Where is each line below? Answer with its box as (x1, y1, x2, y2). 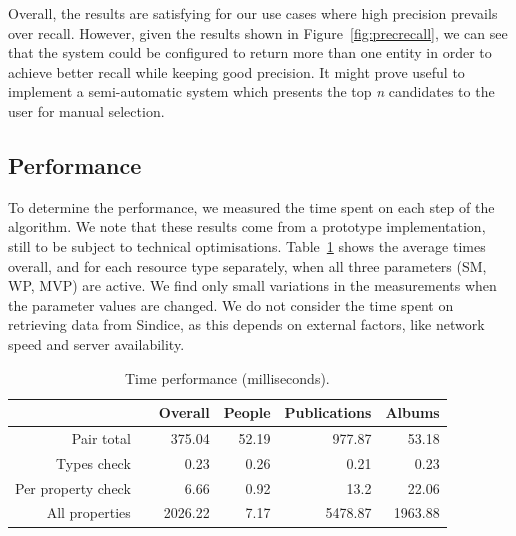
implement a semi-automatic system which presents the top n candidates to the (8, 81, 495, 102)
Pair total (71, 427, 131, 448)
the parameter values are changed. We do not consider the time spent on (8, 294, 454, 315)
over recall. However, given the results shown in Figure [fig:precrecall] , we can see (8, 22, 508, 43)
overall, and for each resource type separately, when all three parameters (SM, (8, 255, 487, 276)
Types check (56, 452, 131, 473)
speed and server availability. (8, 333, 185, 354)
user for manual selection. (8, 100, 165, 121)
